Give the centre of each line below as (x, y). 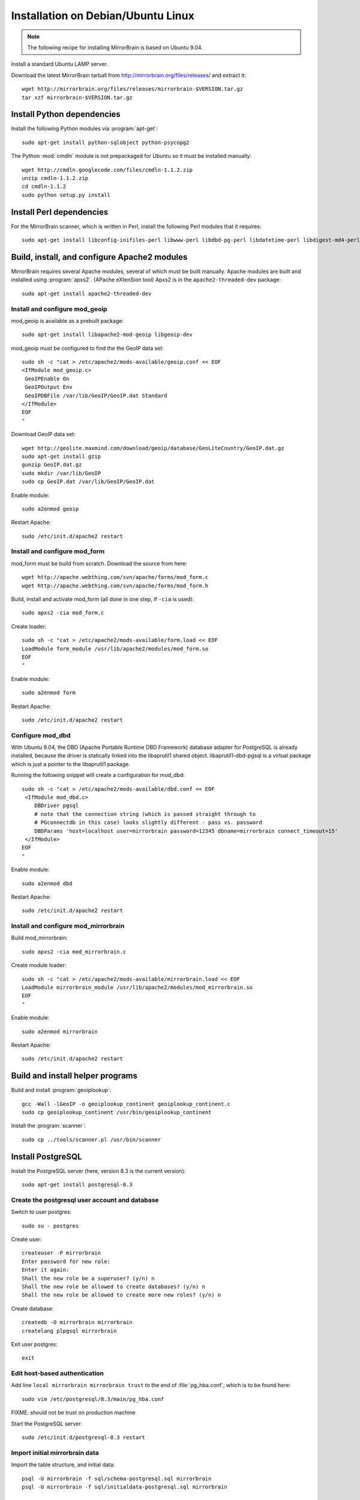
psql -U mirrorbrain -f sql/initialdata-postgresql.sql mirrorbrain (124, 1487)
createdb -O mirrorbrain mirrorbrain (77, 1322)
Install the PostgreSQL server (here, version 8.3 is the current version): (98, 1171)
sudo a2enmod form (49, 693)
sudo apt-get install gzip (61, 456)
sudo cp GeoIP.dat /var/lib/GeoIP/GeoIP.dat (88, 482)
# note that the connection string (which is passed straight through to (145, 814)
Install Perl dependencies (60, 212)
